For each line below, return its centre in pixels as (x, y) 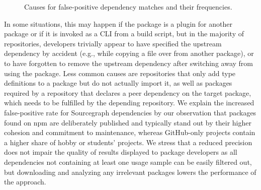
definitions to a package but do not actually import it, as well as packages (118, 83)
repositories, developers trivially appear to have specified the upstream (113, 43)
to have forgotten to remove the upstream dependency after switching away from (128, 63)
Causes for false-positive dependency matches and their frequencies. (128, 7)
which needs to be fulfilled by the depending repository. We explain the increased (129, 103)
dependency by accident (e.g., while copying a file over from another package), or (129, 53)
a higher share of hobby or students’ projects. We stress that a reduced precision (128, 142)
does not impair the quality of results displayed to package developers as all (121, 152)
